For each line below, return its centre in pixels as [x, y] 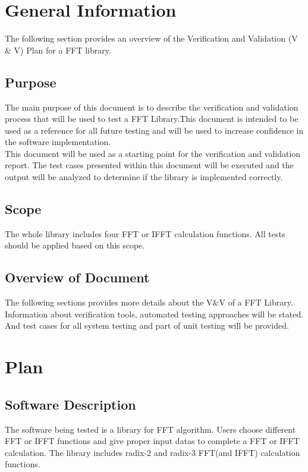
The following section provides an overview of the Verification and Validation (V [151, 38]
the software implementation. [58, 142]
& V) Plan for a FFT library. [58, 50]
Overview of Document [77, 277]
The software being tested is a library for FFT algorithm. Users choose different [150, 429]
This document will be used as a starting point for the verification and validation [153, 153]
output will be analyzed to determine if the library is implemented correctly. [144, 177]
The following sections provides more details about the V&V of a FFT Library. [149, 302]
